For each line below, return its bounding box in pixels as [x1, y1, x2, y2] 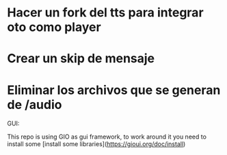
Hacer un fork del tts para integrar [7, 5, 204, 21]
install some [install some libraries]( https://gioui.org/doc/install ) [7, 140, 186, 148]
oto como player [7, 19, 101, 35]
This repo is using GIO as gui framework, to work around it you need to [7, 132, 207, 141]
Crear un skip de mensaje [7, 51, 155, 67]
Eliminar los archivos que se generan [7, 82, 221, 97]
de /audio [7, 97, 62, 112]
